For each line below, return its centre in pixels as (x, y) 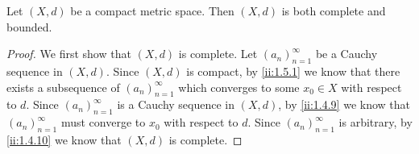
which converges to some (239, 87)
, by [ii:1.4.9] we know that (344, 104)
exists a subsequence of (63, 87)
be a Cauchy (346, 54)
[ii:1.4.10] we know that (64, 139)
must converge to (103, 122)
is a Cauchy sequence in (176, 104)
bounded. (29, 26)
